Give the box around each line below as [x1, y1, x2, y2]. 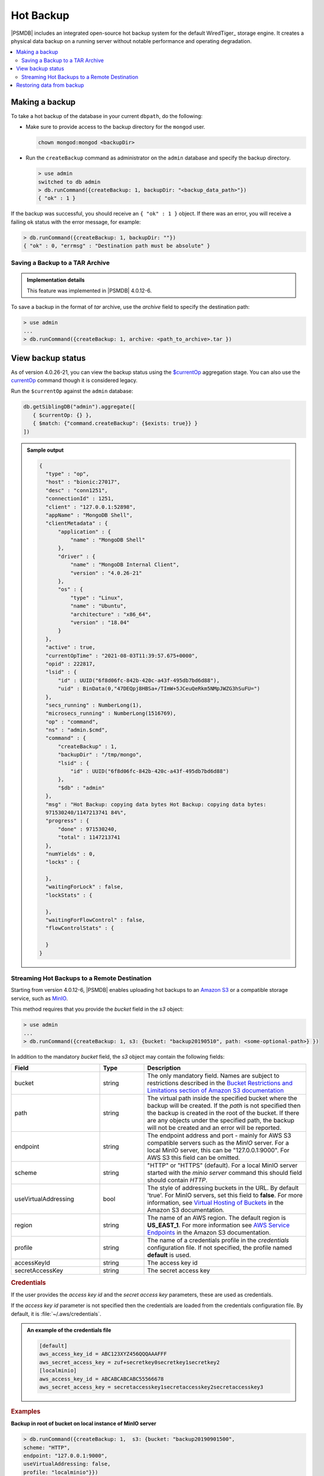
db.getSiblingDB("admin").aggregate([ [23, 403, 136, 410]
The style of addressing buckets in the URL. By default [147, 1184, 299, 1192]
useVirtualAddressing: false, [23, 1461, 111, 1467]
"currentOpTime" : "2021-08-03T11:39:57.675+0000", [45, 652, 198, 659]
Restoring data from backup [16, 81, 84, 89]
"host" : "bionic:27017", [45, 479, 120, 485]
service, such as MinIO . [11, 995, 68, 1002]
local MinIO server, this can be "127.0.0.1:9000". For [147, 1146, 290, 1154]
